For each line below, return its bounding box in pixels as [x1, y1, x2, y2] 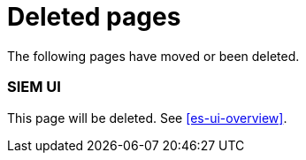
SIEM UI [7, 78, 61, 96]
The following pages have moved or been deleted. [7, 48, 300, 64]
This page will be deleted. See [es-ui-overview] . [7, 110, 287, 126]
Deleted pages [7, 2, 181, 32]
